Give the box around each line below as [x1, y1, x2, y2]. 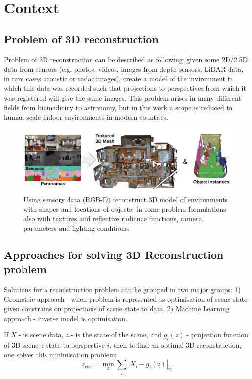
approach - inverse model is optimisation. [4, 313, 127, 323]
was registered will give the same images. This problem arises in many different [4, 92, 241, 102]
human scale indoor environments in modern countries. [4, 112, 169, 122]
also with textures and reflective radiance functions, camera [23, 213, 202, 224]
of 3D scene [4, 340, 39, 350]
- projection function [186, 329, 248, 340]
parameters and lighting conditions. [23, 223, 130, 233]
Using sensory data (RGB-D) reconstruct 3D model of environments [23, 194, 228, 204]
